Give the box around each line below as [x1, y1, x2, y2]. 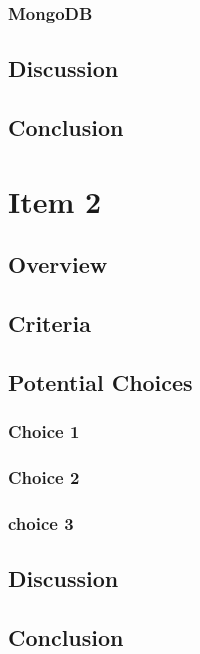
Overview [8, 249, 108, 280]
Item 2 [8, 180, 102, 221]
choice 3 [8, 510, 74, 535]
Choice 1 [8, 419, 80, 444]
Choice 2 [8, 464, 80, 489]
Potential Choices [8, 366, 193, 397]
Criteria [8, 307, 91, 338]
